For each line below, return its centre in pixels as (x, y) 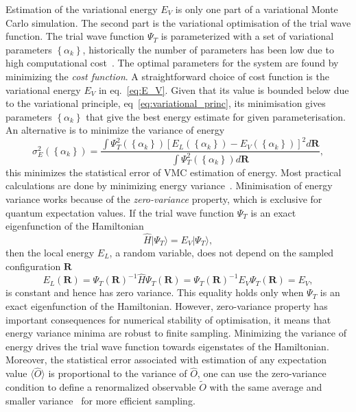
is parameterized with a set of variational (247, 36)
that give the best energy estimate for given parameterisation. (216, 116)
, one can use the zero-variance (262, 373)
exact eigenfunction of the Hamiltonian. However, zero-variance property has (167, 306)
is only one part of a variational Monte (257, 9)
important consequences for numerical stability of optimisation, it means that (168, 319)
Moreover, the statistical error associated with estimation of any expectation (166, 360)
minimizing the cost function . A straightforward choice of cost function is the (167, 76)
